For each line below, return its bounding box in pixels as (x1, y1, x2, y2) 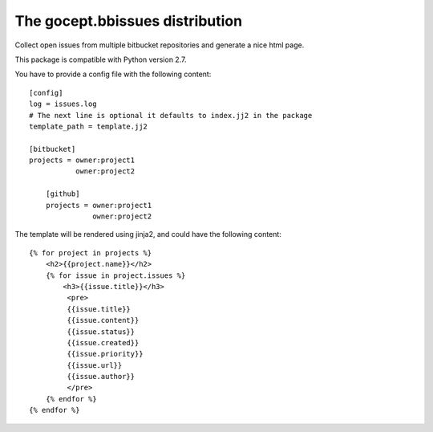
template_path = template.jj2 (29, 121, 148, 131)
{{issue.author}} (67, 372, 136, 381)
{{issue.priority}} (67, 349, 144, 359)
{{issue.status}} (67, 327, 136, 336)
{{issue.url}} (67, 361, 123, 369)
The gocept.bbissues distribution (14, 12, 243, 30)
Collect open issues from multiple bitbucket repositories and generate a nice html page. (14, 40, 305, 50)
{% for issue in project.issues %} (45, 271, 186, 280)
